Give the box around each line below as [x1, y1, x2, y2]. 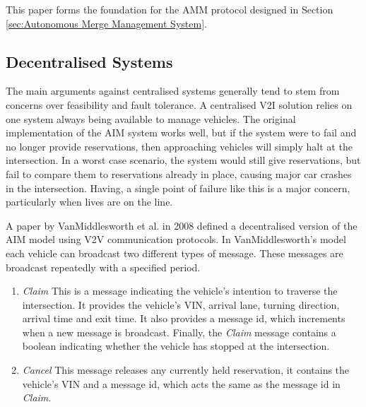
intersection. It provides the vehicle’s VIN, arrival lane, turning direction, [22, 297, 340, 312]
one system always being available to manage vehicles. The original [6, 111, 296, 126]
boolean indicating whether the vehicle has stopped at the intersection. [22, 338, 330, 353]
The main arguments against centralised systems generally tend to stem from [6, 83, 340, 98]
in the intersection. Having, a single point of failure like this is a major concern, [6, 180, 350, 195]
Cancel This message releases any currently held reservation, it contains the [22, 362, 350, 377]
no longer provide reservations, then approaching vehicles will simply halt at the [6, 138, 353, 153]
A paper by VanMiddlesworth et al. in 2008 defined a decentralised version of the [6, 218, 358, 232]
